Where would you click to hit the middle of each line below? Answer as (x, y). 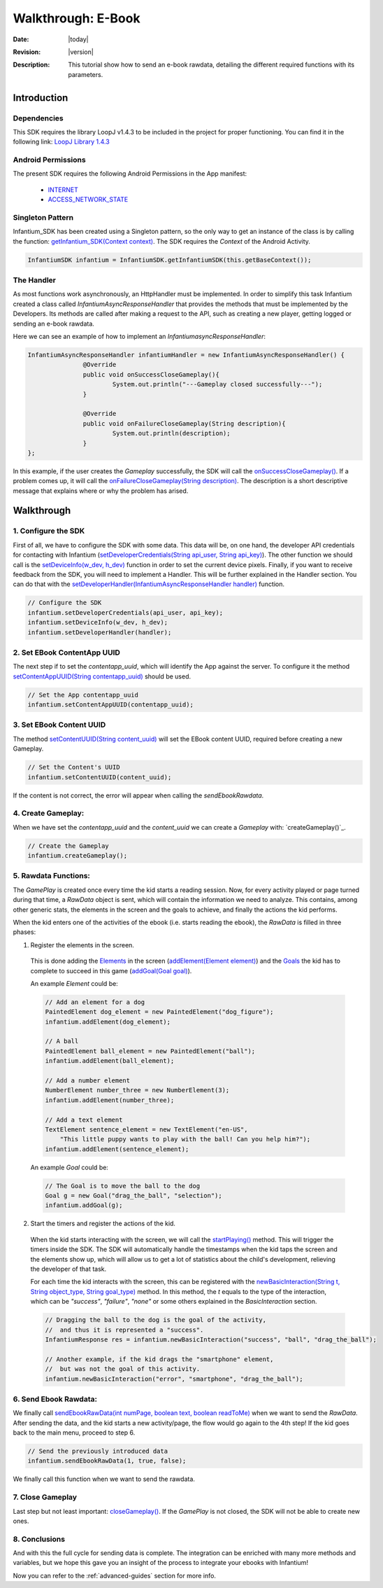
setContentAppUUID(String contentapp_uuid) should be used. (102, 676)
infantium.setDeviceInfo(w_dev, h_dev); (97, 622)
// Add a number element (88, 1081)
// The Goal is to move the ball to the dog (123, 1186)
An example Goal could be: (69, 1167)
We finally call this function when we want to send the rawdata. (104, 1479)
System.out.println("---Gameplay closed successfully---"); (217, 384)
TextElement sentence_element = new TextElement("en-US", (146, 1129)
